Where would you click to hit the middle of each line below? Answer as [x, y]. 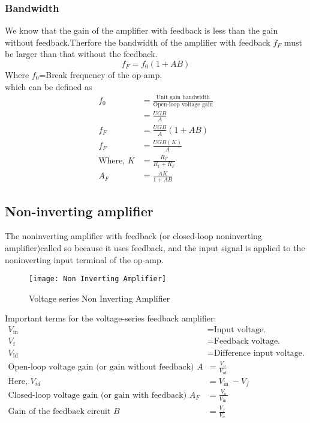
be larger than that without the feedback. [81, 54]
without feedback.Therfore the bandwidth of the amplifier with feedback [138, 42]
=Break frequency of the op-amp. [101, 75]
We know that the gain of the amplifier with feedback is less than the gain [142, 30]
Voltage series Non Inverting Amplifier [100, 298]
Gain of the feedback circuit [59, 412]
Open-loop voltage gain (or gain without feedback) [101, 367]
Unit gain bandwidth [183, 98]
